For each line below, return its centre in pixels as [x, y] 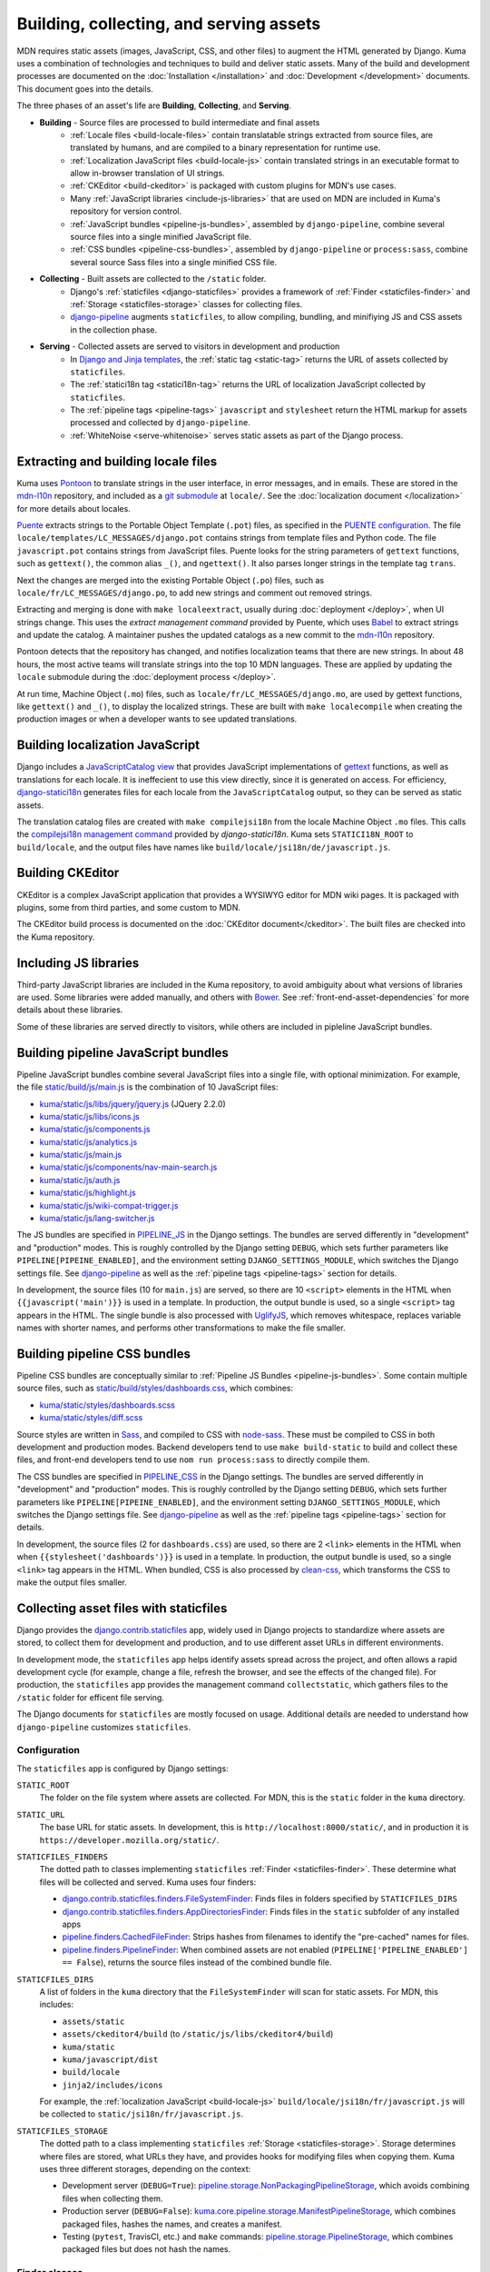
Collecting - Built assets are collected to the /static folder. [153, 279]
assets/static [93, 2021]
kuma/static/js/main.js [81, 1155]
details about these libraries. [70, 1010]
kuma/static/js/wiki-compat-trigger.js [109, 1205]
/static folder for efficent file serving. [91, 1697]
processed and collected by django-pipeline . [161, 423]
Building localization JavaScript [108, 745]
